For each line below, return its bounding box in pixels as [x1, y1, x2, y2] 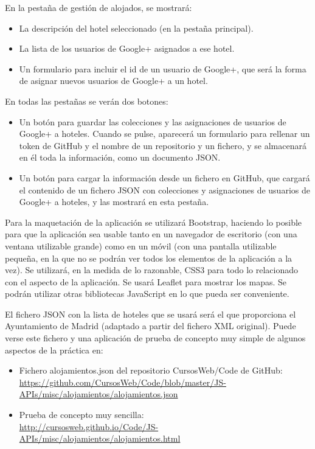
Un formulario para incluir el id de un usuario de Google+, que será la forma [19, 62, 306, 75]
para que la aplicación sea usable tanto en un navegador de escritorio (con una [5, 228, 297, 240]
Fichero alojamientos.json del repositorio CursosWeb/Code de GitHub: [19, 364, 283, 377]
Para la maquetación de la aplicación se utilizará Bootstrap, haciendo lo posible [5, 215, 302, 228]
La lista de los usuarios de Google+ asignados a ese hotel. [19, 42, 235, 55]
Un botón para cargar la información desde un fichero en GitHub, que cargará [19, 171, 310, 184]
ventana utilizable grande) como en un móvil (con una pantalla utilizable [5, 239, 277, 252]
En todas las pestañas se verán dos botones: [5, 94, 168, 107]
